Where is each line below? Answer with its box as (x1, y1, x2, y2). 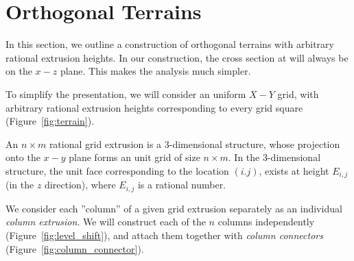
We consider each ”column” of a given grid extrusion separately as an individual (5, 201, 342, 215)
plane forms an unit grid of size (69, 150, 200, 164)
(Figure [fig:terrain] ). (5, 114, 95, 128)
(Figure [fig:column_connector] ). (5, 241, 144, 256)
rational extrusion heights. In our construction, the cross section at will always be (5, 50, 349, 64)
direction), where (45, 177, 116, 192)
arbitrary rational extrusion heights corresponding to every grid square (5, 100, 303, 114)
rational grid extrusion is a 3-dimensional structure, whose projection (49, 136, 340, 151)
